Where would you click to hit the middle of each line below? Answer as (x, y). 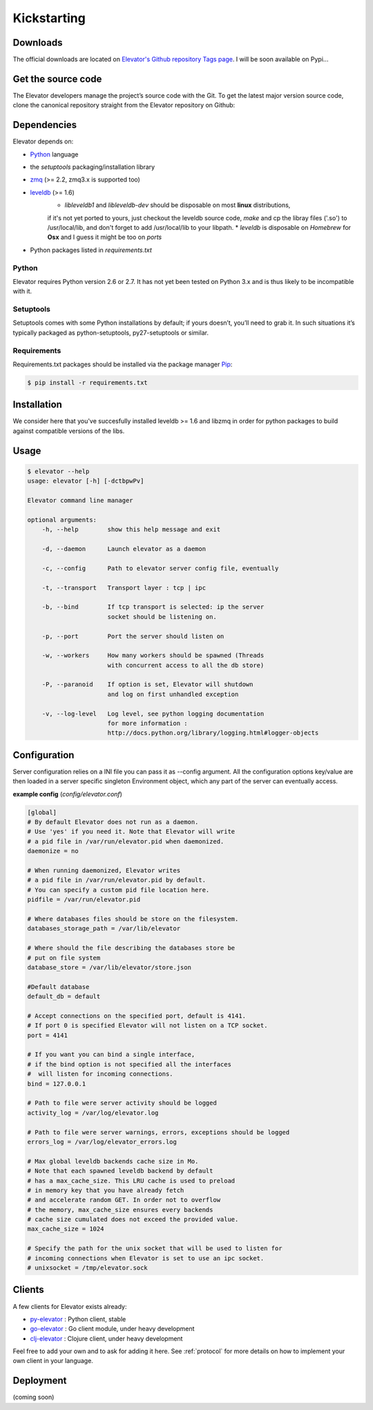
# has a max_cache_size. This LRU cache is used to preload (131, 1180)
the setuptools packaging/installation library (93, 167)
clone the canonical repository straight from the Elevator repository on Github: (124, 105)
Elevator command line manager (80, 501)
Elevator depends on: (43, 141)
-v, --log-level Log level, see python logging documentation (153, 714)
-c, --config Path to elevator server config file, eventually (160, 568)
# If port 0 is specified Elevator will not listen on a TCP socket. (147, 1026)
